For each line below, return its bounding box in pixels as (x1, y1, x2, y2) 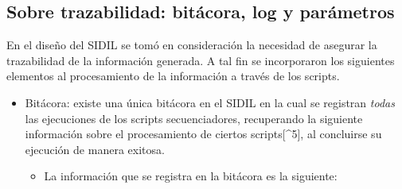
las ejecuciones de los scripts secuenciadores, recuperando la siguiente (25, 110, 363, 126)
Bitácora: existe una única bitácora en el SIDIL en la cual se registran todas (25, 94, 395, 110)
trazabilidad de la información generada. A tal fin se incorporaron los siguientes (6, 52, 395, 68)
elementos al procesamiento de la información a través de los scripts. (6, 67, 340, 84)
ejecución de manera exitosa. (25, 141, 165, 157)
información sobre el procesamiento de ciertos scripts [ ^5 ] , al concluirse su (25, 125, 382, 142)
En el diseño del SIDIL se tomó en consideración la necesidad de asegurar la (6, 37, 377, 53)
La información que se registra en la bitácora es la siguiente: (44, 168, 338, 184)
